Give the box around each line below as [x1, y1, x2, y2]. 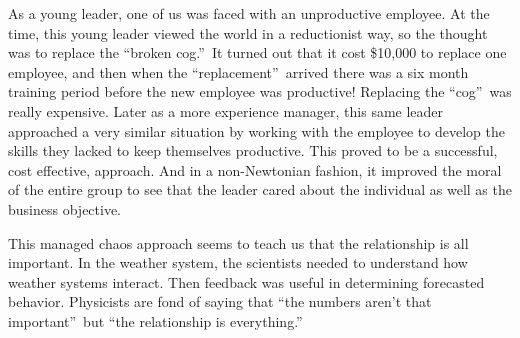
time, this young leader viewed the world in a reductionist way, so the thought [8, 22, 488, 43]
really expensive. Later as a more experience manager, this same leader [8, 100, 444, 121]
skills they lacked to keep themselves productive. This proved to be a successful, [8, 140, 498, 161]
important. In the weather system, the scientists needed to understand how [8, 252, 468, 273]
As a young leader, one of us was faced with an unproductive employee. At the [8, 3, 490, 23]
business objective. [8, 198, 122, 219]
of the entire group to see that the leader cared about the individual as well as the [8, 179, 512, 200]
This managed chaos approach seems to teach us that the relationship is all [8, 232, 469, 253]
